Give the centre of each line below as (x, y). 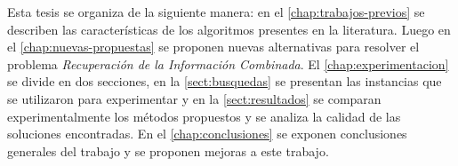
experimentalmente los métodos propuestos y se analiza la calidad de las (204, 116)
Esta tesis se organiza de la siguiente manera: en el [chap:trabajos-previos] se (216, 12)
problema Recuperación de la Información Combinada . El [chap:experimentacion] (228, 63)
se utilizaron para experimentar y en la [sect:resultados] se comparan (194, 98)
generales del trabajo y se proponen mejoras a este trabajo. (168, 150)
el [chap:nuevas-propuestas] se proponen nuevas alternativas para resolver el (213, 47)
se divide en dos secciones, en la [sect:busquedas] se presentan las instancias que (225, 81)
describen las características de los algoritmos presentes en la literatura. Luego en (229, 29)
